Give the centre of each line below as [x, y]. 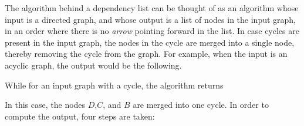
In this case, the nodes [45, 105]
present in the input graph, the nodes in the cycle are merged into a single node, [150, 42]
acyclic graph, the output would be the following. [93, 65]
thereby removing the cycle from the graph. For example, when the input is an [146, 54]
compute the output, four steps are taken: [80, 116]
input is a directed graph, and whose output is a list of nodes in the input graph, [151, 19]
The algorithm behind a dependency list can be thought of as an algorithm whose [152, 8]
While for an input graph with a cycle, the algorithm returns [114, 85]
